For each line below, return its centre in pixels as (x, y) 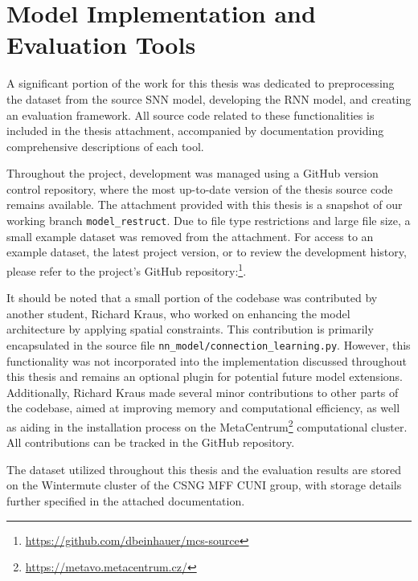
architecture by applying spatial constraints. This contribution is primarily (190, 329)
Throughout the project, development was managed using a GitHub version (193, 173)
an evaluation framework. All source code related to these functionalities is (191, 115)
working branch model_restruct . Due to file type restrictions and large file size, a (209, 221)
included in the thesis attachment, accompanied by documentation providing (195, 131)
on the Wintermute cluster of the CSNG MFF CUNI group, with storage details (204, 485)
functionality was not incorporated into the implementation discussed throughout (207, 360)
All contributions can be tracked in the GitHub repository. (151, 442)
